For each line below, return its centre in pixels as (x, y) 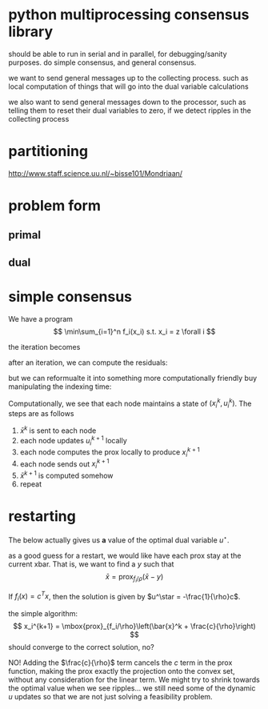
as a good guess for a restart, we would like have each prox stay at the (125, 555)
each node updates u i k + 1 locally (73, 441)
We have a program (41, 318)
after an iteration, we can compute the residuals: (88, 363)
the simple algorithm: (43, 614)
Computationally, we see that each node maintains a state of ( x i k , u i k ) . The (130, 403)
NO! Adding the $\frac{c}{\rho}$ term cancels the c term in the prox (120, 663)
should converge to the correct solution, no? (81, 647)
